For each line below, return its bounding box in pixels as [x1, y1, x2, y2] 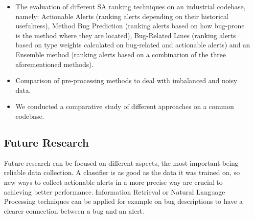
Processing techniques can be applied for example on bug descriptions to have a [4, 196, 243, 206]
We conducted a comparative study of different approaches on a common [15, 101, 234, 111]
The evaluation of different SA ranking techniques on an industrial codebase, [15, 1, 246, 11]
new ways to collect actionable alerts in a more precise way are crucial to [4, 176, 223, 187]
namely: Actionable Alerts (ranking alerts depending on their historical [15, 11, 229, 21]
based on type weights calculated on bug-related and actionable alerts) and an [15, 40, 250, 50]
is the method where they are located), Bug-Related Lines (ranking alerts [15, 30, 236, 40]
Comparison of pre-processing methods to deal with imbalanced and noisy [15, 75, 237, 86]
